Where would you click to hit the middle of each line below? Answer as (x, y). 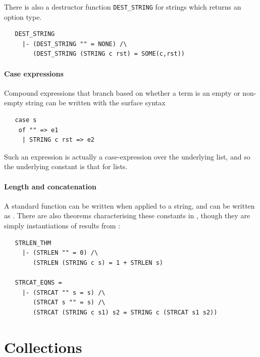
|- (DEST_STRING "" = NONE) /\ (74, 44)
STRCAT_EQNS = (38, 282)
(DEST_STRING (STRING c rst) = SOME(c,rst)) (109, 54)
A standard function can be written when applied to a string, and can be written (129, 205)
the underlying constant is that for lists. (66, 166)
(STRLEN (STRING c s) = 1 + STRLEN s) (98, 263)
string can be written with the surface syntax (95, 103)
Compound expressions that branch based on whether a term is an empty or (122, 92)
